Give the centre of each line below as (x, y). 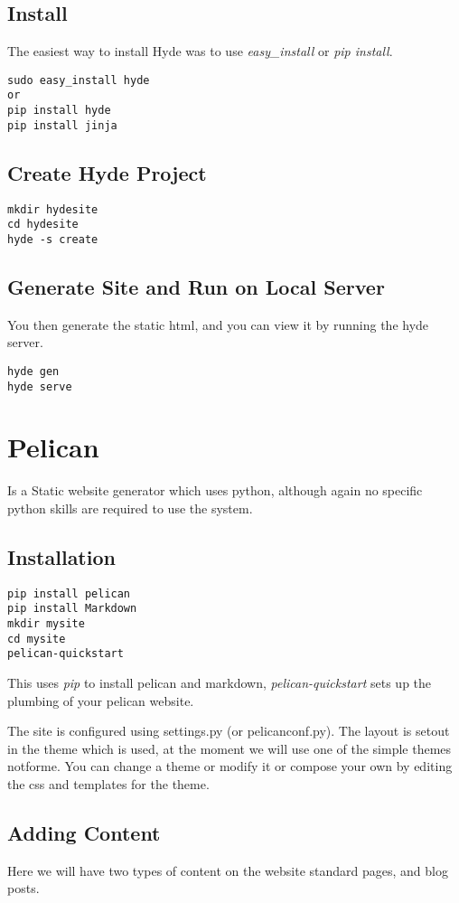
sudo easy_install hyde (79, 80)
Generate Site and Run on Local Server (196, 286)
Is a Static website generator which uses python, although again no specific (215, 490)
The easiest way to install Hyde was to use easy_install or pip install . (200, 51)
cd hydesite (43, 225)
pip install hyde (59, 111)
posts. (23, 888)
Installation (61, 557)
